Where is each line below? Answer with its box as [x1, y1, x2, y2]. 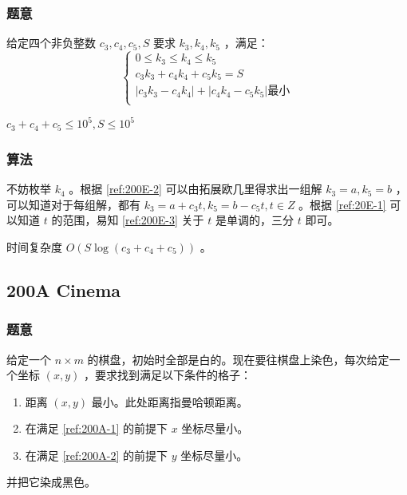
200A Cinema [6, 277, 121, 302]
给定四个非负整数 [6, 34, 96, 51]
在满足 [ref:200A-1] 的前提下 [25, 420, 168, 437]
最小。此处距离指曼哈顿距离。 [91, 393, 248, 410]
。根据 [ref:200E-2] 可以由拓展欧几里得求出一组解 [69, 180, 322, 197]
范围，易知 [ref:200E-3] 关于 [62, 212, 204, 228]
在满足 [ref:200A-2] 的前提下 [25, 446, 168, 463]
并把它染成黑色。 [6, 473, 96, 490]
